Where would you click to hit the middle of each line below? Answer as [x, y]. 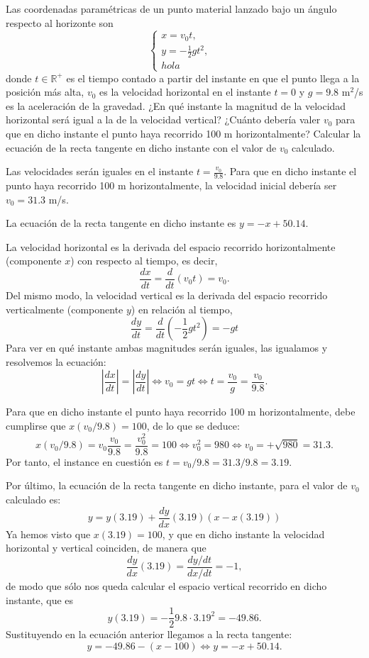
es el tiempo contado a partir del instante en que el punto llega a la [213, 78]
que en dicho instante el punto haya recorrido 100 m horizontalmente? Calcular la [183, 133]
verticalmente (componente [65, 309]
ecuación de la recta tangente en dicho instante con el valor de [141, 147]
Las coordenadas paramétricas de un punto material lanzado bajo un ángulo [171, 9]
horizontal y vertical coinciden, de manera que [106, 548]
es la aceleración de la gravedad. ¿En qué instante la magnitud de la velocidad [176, 105]
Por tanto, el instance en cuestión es [84, 461]
